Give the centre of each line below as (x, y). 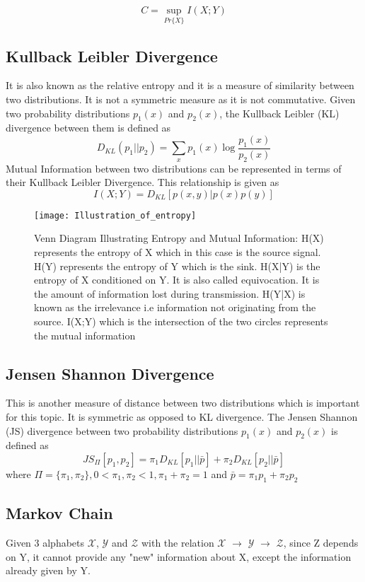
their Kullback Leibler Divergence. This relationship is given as (143, 182)
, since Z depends (321, 542)
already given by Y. (48, 570)
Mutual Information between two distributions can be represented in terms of (174, 168)
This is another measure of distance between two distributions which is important (183, 403)
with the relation (178, 542)
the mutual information (85, 335)
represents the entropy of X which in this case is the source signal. (178, 252)
